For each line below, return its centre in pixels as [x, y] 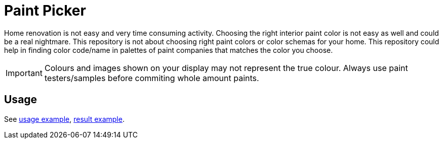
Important [24, 73]
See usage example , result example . [64, 119]
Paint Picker [45, 11]
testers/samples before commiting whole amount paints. [152, 78]
